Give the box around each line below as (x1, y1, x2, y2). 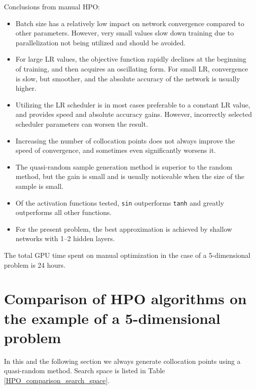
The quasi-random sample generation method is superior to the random (15, 161, 232, 172)
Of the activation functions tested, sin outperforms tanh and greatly (15, 197, 224, 208)
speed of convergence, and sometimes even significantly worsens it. (15, 145, 216, 155)
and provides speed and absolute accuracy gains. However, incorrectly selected (15, 109, 252, 119)
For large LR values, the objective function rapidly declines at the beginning (15, 54, 247, 64)
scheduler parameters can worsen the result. (15, 118, 148, 129)
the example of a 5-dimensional (4, 308, 220, 328)
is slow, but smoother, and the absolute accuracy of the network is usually (15, 73, 240, 83)
